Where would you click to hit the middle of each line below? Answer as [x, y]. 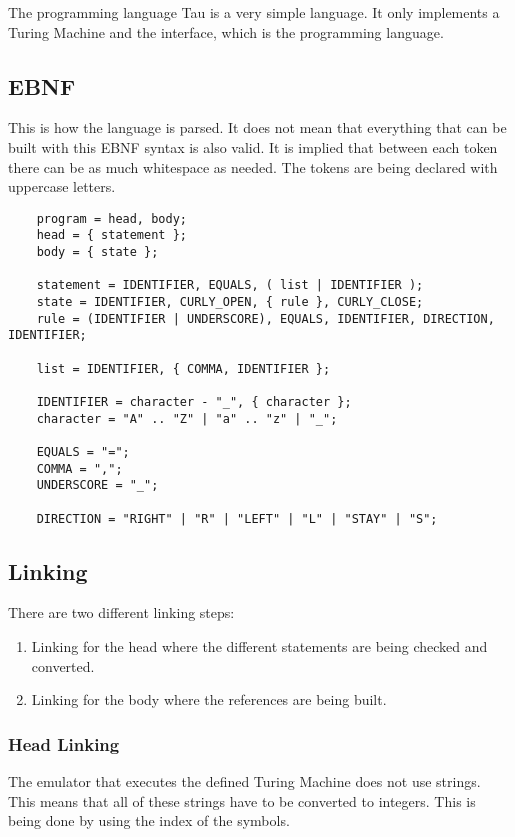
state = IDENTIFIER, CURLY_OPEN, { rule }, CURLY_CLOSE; [230, 302]
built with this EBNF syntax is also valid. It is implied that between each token [253, 146]
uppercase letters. [62, 186]
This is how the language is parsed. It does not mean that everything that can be [257, 127]
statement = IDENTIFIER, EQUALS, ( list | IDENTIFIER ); [230, 285]
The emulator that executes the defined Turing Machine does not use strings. [244, 781]
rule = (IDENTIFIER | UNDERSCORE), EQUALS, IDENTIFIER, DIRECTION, [265, 318]
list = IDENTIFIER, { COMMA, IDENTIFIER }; [183, 368]
